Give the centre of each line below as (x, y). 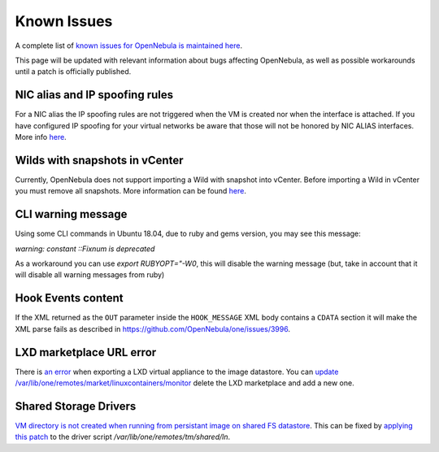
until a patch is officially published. (73, 72)
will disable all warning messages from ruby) (90, 275)
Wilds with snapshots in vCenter (99, 160)
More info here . (41, 137)
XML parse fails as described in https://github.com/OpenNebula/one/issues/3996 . (152, 328)
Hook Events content (69, 298)
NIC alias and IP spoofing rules (94, 95)
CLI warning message (71, 214)
